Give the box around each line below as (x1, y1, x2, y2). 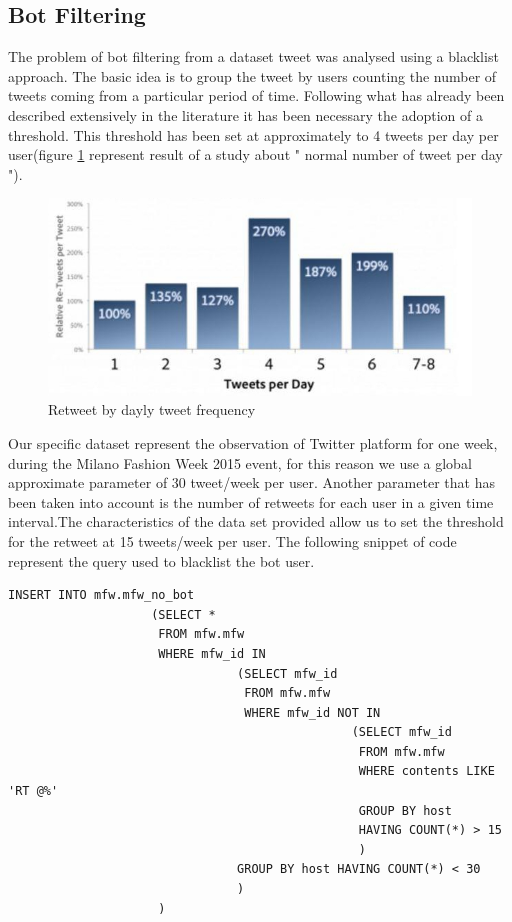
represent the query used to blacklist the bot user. (8, 550, 315, 571)
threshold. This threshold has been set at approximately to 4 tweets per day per (8, 124, 499, 145)
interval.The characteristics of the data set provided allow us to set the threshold (8, 511, 504, 532)
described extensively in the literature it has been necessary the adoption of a (8, 104, 483, 125)
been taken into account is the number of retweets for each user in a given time (8, 491, 494, 512)
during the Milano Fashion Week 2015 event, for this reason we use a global (8, 452, 472, 473)
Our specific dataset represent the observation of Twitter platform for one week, (8, 432, 498, 453)
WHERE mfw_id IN (158, 646, 266, 661)
